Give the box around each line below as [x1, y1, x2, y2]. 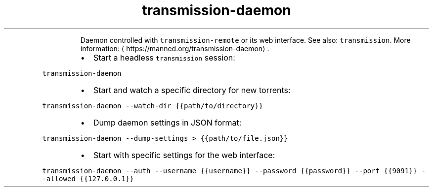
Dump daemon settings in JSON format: [93, 117, 242, 127]
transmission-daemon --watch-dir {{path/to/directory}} [42, 101, 263, 110]
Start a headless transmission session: [93, 52, 235, 63]
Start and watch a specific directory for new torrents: [93, 85, 291, 95]
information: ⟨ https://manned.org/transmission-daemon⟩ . [80, 44, 269, 53]
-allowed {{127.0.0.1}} [42, 174, 134, 183]
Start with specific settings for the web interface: [93, 150, 275, 160]
